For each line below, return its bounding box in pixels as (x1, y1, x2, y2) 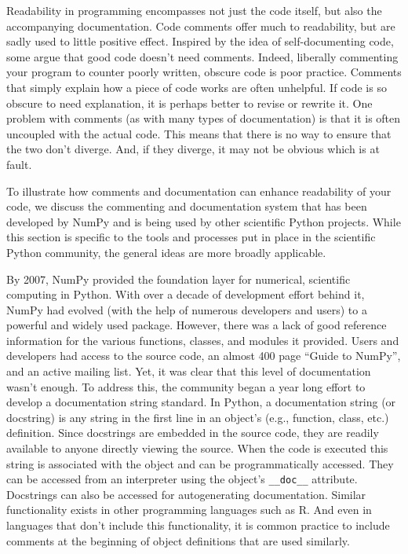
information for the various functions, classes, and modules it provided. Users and (6, 332, 399, 348)
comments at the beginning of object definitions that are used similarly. (6, 532, 350, 548)
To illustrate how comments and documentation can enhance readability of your (6, 182, 392, 199)
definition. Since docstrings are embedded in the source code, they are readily (6, 424, 379, 441)
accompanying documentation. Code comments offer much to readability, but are (6, 17, 395, 34)
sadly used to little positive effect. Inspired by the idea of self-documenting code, (6, 33, 394, 50)
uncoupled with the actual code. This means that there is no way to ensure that (6, 125, 392, 141)
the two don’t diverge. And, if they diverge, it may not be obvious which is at (6, 141, 380, 157)
